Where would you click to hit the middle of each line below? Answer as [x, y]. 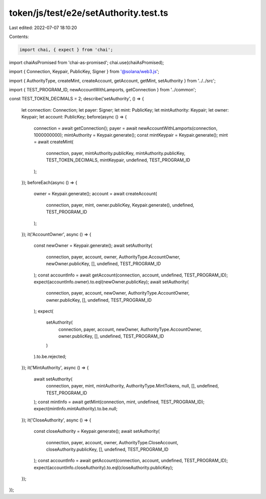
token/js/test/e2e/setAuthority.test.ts [89, 13]
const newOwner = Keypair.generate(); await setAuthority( [93, 246]
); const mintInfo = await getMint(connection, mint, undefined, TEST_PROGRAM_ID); [119, 402]
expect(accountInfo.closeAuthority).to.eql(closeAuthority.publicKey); [103, 467]
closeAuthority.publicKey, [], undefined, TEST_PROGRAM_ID [107, 449]
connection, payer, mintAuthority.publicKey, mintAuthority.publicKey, [116, 153]
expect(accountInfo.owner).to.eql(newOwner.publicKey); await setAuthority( [111, 282]
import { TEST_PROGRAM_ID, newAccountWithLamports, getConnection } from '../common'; [103, 90]
